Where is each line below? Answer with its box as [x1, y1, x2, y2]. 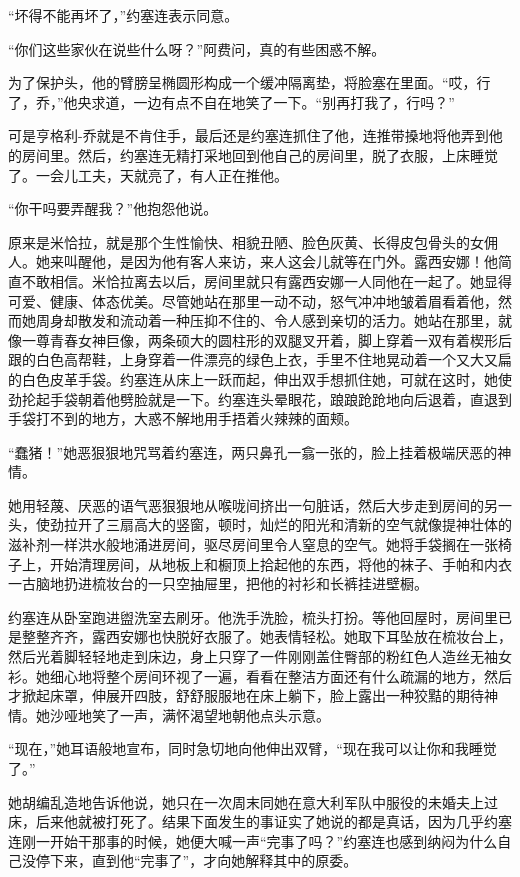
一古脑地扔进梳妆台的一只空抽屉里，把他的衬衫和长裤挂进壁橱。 [8, 573, 428, 594]
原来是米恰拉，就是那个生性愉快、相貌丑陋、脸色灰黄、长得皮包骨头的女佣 [8, 231, 498, 252]
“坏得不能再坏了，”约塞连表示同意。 [8, 5, 239, 25]
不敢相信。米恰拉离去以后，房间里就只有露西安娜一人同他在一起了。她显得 [21, 270, 512, 291]
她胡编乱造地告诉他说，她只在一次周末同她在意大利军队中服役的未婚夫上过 [8, 791, 498, 812]
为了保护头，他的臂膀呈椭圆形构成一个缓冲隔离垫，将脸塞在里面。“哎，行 [8, 72, 491, 93]
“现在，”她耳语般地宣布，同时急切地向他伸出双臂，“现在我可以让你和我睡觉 [8, 738, 497, 759]
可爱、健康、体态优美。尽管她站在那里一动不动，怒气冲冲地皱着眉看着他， [8, 290, 498, 311]
